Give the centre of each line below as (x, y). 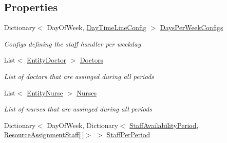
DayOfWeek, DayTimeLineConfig (97, 27)
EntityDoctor (46, 60)
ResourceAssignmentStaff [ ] (44, 135)
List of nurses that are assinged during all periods (78, 109)
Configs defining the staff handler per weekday (73, 43)
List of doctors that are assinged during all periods (79, 76)
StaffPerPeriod (128, 135)
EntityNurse (45, 92)
